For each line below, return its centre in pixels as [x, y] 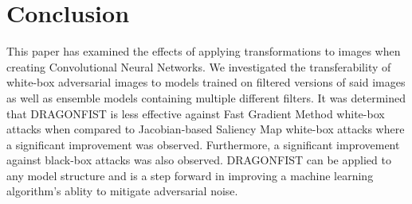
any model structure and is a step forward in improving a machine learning [190, 175]
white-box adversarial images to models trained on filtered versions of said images [206, 82]
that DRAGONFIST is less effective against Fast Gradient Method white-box [196, 113]
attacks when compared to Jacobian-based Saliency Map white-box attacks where [206, 129]
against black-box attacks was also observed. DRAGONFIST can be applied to [199, 160]
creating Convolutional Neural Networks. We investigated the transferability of [199, 66]
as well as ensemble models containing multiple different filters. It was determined [206, 97]
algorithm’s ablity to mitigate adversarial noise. [122, 191]
